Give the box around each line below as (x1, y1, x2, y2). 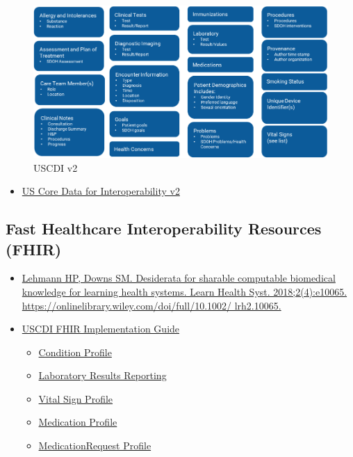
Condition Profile (38, 344, 112, 359)
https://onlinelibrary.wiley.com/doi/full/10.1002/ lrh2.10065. (22, 298, 281, 312)
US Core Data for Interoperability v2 (22, 184, 180, 198)
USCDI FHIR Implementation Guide (22, 321, 180, 336)
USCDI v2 (33, 160, 78, 175)
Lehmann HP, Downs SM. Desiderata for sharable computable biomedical (22, 271, 336, 285)
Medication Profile (38, 415, 117, 429)
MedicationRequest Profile (38, 438, 151, 453)
